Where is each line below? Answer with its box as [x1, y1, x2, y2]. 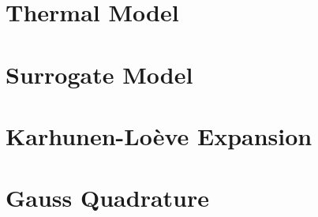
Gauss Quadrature [6, 181, 209, 214]
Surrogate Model [6, 58, 193, 90]
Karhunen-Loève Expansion [6, 119, 312, 152]
